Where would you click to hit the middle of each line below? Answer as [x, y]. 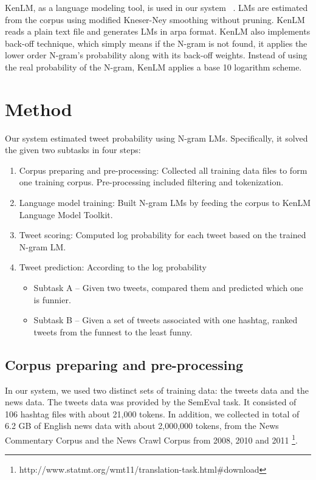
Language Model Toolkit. [66, 214]
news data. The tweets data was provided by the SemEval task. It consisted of [151, 402]
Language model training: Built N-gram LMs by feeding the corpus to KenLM [165, 203]
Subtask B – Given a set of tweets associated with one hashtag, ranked [166, 320]
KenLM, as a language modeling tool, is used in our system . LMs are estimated [156, 7]
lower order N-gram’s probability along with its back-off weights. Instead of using [156, 55]
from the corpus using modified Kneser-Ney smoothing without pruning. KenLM [155, 19]
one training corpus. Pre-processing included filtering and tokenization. [151, 182]
